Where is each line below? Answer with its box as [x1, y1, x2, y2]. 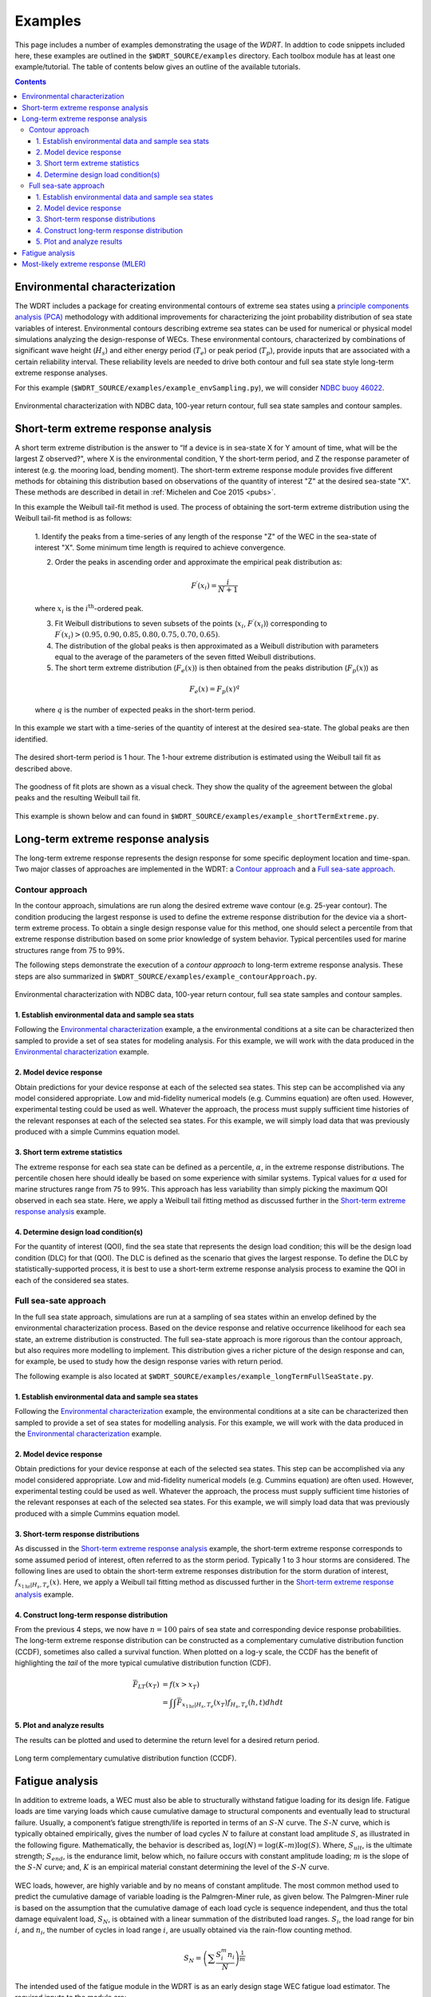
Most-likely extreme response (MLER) [22, 259, 147, 268]
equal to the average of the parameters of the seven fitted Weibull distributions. [54, 652, 316, 661]
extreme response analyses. [14, 368, 108, 378]
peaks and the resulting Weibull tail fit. [14, 793, 141, 803]
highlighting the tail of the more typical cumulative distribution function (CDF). [14, 1658, 271, 1668]
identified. [14, 734, 48, 744]
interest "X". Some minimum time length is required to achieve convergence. [34, 543, 287, 553]
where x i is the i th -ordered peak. [34, 603, 144, 615]
